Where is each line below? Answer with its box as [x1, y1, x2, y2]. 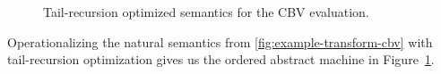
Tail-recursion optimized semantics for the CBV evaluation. [43, 3, 369, 21]
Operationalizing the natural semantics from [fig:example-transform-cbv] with [7, 32, 433, 51]
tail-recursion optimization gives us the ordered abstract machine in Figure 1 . [7, 50, 435, 69]
